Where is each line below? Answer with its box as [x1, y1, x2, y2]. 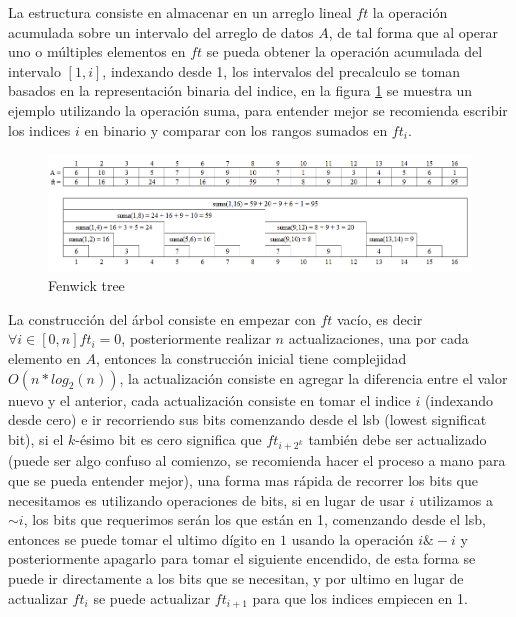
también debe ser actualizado [308, 428, 487, 449]
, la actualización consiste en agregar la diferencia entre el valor [119, 367, 508, 388]
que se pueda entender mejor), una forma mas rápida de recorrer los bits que [8, 470, 478, 491]
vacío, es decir [337, 308, 423, 329]
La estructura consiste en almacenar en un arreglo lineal [8, 2, 352, 22]
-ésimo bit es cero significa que [75, 428, 262, 449]
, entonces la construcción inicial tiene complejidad [95, 347, 407, 368]
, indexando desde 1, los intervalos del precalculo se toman [102, 60, 461, 81]
